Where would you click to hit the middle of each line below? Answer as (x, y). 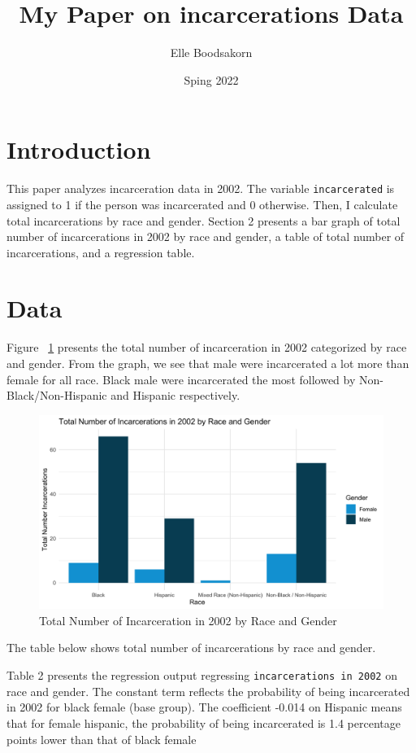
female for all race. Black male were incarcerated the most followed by (181, 379)
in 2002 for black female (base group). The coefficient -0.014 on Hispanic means (204, 707)
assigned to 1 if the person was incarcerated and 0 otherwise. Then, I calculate (202, 204)
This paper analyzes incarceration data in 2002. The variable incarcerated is (201, 188)
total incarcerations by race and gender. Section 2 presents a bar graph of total (204, 220)
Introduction (79, 149)
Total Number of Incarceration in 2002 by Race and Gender (188, 620)
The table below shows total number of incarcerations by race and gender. (191, 648)
